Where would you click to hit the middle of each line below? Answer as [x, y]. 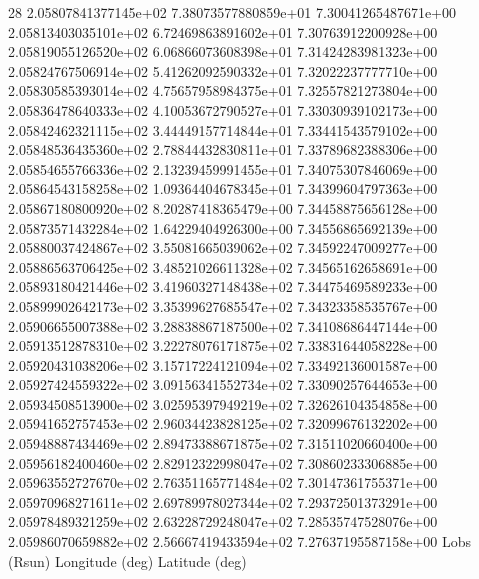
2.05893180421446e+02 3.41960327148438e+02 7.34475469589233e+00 [223, 286]
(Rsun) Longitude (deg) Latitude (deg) [127, 560]
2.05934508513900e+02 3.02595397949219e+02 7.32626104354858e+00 [223, 403]
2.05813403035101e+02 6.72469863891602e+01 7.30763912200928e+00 [223, 31]
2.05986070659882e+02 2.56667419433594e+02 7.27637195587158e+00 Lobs [240, 541]
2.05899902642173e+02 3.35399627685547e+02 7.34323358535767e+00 [223, 305]
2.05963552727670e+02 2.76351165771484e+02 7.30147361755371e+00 [223, 482]
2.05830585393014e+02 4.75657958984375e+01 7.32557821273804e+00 [223, 90]
